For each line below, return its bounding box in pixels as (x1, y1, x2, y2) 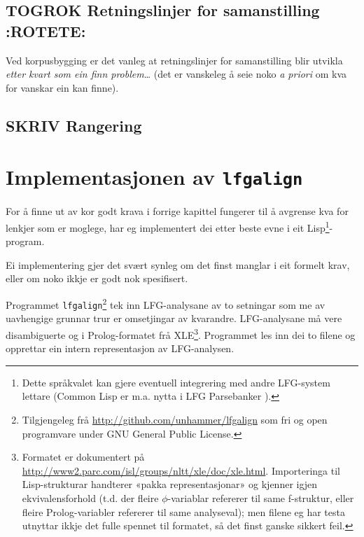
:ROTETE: (6, 20, 86, 41)
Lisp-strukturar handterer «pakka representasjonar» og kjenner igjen (22, 477, 318, 491)
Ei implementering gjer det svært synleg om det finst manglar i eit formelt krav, (6, 257, 350, 272)
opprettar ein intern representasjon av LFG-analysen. (6, 341, 234, 356)
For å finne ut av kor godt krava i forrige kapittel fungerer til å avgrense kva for (6, 204, 349, 218)
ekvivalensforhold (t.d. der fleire (22, 490, 159, 505)
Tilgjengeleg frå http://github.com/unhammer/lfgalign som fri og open (22, 412, 328, 426)
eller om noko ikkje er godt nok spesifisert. (6, 271, 188, 286)
